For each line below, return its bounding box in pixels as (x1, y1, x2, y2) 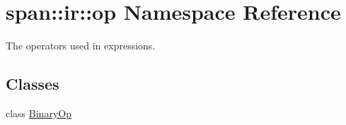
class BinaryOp (6, 105, 71, 120)
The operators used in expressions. (6, 38, 156, 53)
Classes (6, 73, 59, 95)
